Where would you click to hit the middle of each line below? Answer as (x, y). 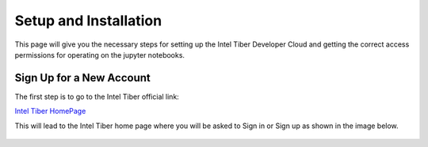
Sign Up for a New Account (82, 78)
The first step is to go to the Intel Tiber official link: (97, 96)
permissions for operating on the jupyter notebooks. (100, 55)
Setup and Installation (88, 21)
